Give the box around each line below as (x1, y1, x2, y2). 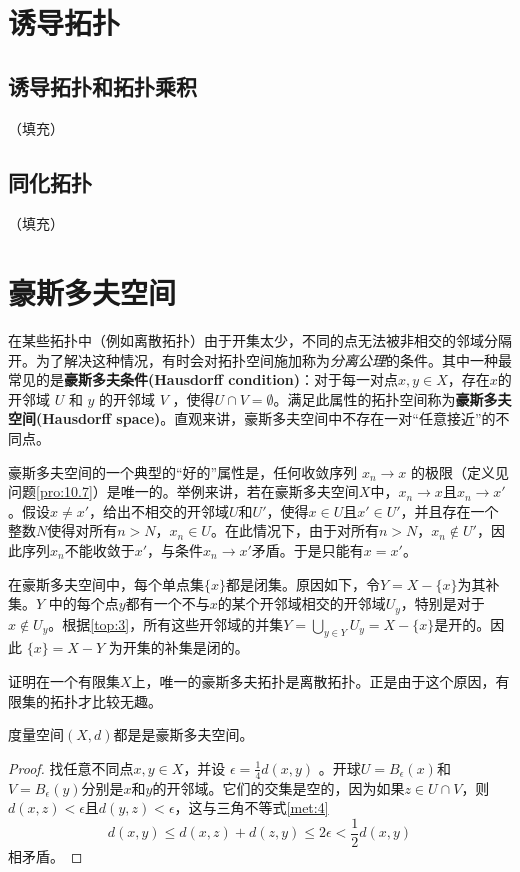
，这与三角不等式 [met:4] (174, 797, 329, 818)
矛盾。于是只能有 (251, 540, 364, 561)
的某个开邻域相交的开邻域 (217, 593, 386, 614)
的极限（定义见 (410, 461, 509, 482)
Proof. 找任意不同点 (8, 757, 134, 778)
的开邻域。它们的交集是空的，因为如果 (152, 777, 405, 798)
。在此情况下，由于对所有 (210, 520, 379, 541)
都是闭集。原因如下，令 (226, 573, 381, 594)
